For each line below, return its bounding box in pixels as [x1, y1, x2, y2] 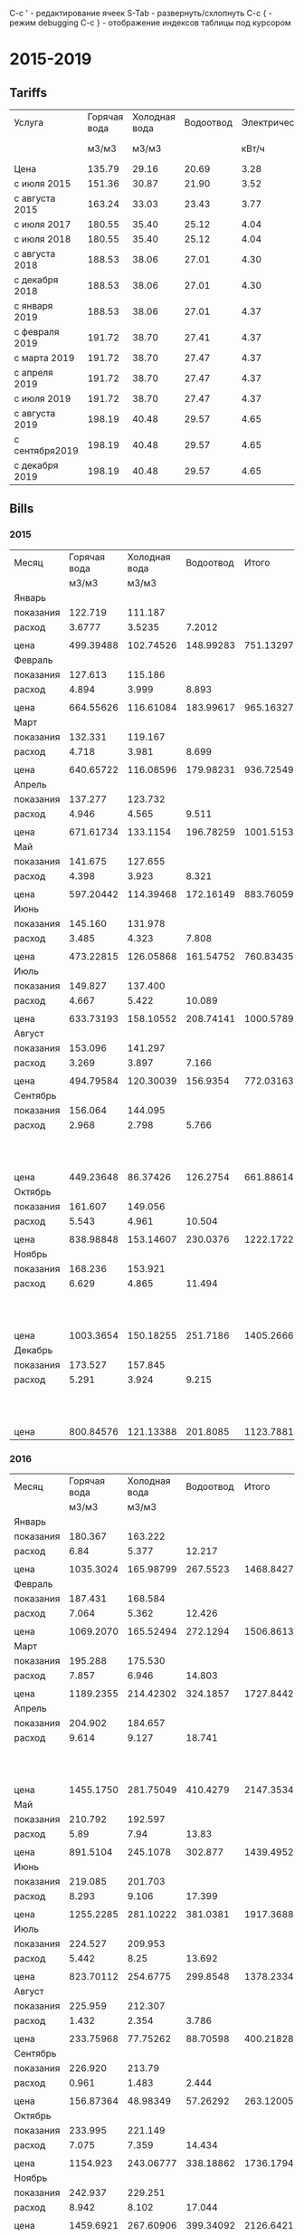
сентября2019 [14, 444, 79, 456]
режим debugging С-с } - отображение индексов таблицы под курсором [9, 17, 291, 28]
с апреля [14, 367, 54, 378]
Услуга [14, 117, 43, 129]
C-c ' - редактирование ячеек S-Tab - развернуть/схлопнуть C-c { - [9, 8, 273, 18]
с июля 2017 [14, 218, 71, 230]
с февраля [14, 326, 60, 338]
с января [14, 300, 53, 311]
